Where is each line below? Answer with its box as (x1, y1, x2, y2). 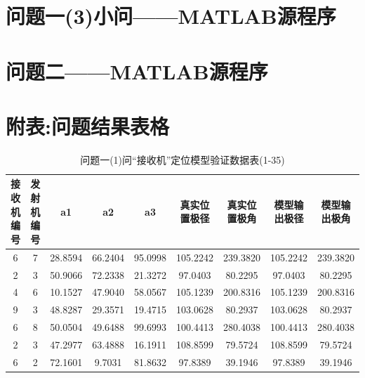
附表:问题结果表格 (6, 111, 169, 140)
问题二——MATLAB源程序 (6, 56, 268, 85)
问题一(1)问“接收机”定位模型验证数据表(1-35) (80, 152, 285, 167)
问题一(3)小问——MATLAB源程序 (6, 1, 336, 30)
